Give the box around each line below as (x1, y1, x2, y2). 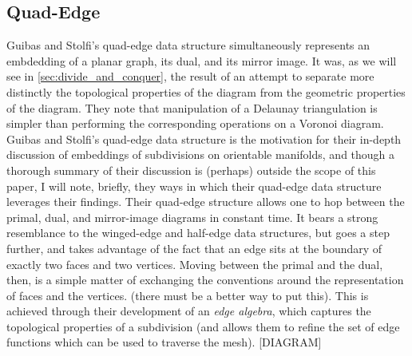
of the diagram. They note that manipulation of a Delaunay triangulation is (6, 99, 378, 116)
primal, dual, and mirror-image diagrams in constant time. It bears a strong (6, 208, 378, 225)
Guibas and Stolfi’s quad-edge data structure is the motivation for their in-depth (6, 130, 402, 147)
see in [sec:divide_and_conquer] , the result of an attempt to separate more (6, 68, 374, 85)
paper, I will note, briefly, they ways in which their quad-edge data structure (6, 177, 382, 194)
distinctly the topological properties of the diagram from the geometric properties (6, 83, 406, 100)
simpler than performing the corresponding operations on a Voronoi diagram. (6, 115, 384, 132)
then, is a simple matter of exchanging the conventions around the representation (6, 271, 404, 288)
